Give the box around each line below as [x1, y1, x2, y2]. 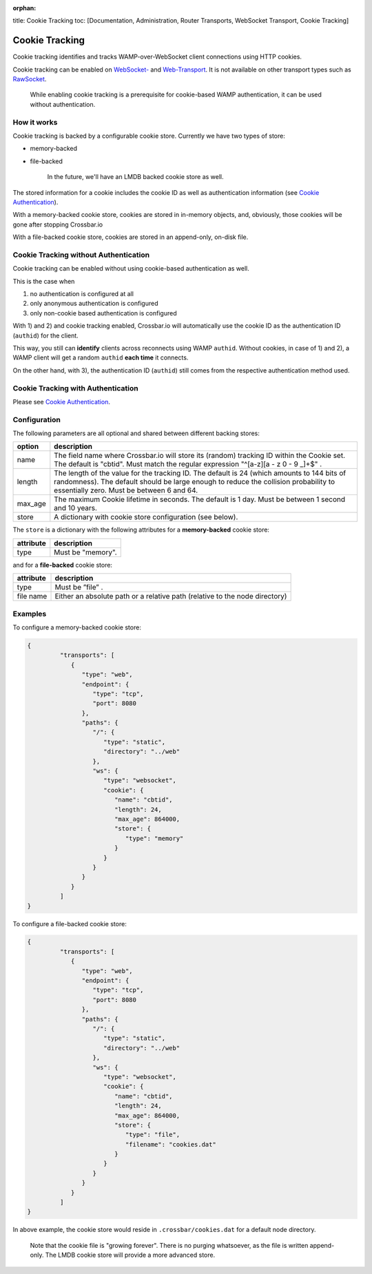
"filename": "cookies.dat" [125, 1140, 216, 1148]
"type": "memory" [125, 834, 184, 842]
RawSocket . [12, 75, 47, 83]
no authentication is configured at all [30, 290, 134, 298]
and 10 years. [54, 503, 98, 513]
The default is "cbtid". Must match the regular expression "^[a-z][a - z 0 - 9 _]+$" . [54, 459, 322, 469]
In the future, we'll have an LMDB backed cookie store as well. [47, 173, 224, 181]
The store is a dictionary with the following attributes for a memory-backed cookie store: [12, 525, 270, 534]
